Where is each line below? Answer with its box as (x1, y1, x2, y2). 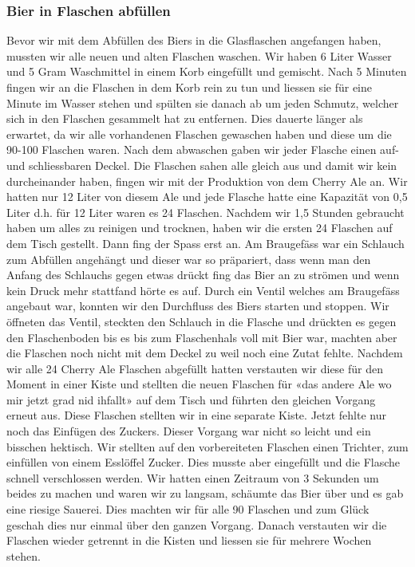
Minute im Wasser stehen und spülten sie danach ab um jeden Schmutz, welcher (6, 94, 399, 111)
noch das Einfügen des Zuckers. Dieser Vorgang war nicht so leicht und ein (6, 423, 371, 439)
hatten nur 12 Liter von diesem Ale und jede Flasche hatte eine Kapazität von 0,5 (6, 188, 408, 205)
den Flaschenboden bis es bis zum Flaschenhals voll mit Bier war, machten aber (6, 329, 397, 345)
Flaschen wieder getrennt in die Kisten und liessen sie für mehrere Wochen (6, 532, 372, 549)
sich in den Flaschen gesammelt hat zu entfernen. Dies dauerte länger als (6, 110, 363, 127)
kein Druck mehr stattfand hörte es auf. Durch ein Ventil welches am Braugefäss (6, 282, 400, 298)
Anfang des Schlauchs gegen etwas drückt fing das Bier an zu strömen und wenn (6, 266, 400, 283)
